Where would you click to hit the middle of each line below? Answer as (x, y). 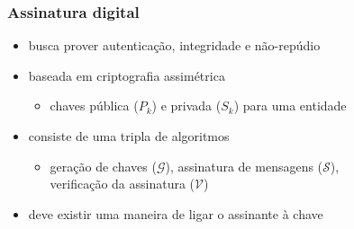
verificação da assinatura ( (123, 184)
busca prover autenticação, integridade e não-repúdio (174, 45)
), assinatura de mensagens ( (244, 166)
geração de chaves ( (103, 166)
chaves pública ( (94, 106)
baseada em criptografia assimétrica (127, 75)
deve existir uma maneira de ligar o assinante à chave (176, 213)
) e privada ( (186, 106)
